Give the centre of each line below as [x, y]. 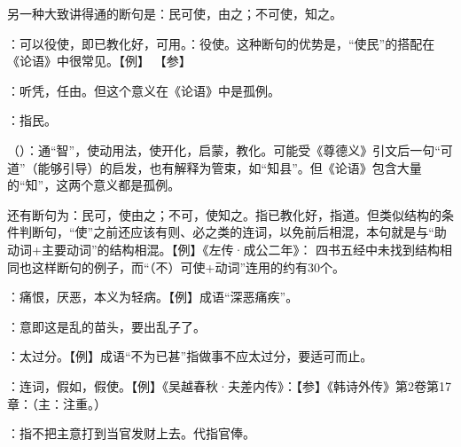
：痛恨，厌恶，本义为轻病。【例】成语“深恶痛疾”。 [153, 297]
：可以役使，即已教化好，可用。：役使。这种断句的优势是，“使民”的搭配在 [221, 43]
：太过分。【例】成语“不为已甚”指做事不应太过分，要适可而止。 [190, 356]
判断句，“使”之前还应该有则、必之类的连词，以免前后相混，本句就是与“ [227, 232]
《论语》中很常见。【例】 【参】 [99, 61]
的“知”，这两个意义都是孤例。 [94, 185]
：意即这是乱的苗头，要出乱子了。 [106, 326]
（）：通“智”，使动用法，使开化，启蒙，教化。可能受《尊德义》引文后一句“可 [230, 149]
